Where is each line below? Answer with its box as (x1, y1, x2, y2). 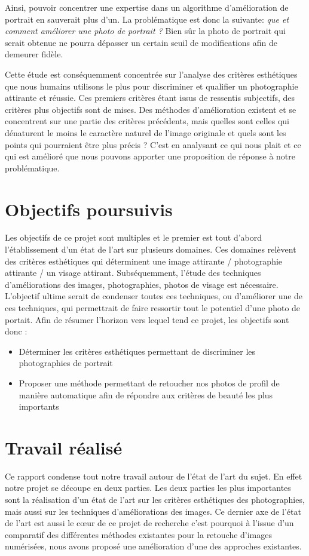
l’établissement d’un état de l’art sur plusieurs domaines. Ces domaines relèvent (5, 243, 296, 256)
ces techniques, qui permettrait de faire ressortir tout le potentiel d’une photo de (5, 302, 301, 314)
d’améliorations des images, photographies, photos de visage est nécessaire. (5, 278, 279, 290)
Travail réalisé (5, 435, 123, 459)
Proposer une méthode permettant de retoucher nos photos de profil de (19, 376, 280, 389)
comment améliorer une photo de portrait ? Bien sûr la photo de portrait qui (5, 24, 286, 37)
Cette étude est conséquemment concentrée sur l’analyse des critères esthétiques (5, 67, 298, 80)
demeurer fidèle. (5, 48, 63, 60)
